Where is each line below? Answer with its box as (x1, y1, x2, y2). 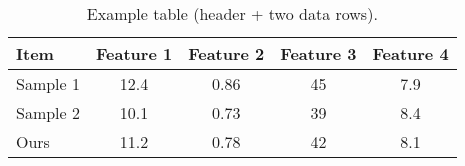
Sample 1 (16, 72, 81, 95)
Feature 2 (188, 42, 265, 65)
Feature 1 (96, 42, 173, 65)
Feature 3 (280, 42, 357, 65)
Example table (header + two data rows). (86, 2, 378, 25)
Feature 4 (372, 42, 449, 65)
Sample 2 (16, 101, 81, 124)
